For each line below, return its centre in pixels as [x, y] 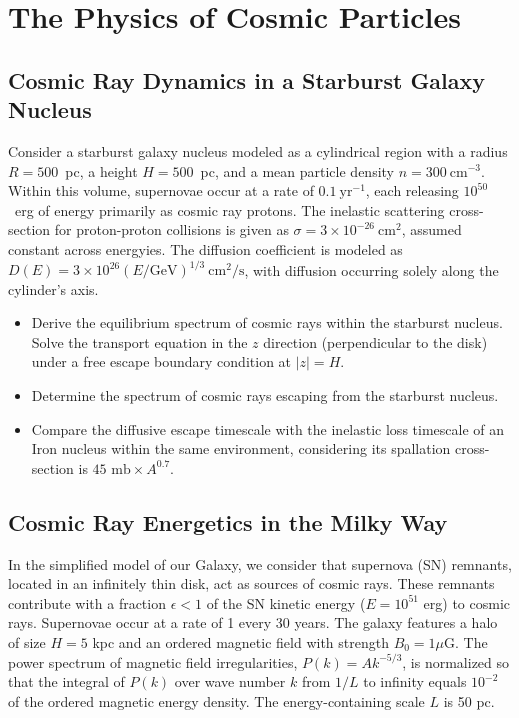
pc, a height [101, 170]
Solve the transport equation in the [139, 341]
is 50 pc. [469, 700]
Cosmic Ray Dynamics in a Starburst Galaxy [247, 79]
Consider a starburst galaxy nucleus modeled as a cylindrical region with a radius [258, 150]
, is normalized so [456, 661]
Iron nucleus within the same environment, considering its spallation [241, 448]
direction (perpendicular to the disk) [375, 341]
